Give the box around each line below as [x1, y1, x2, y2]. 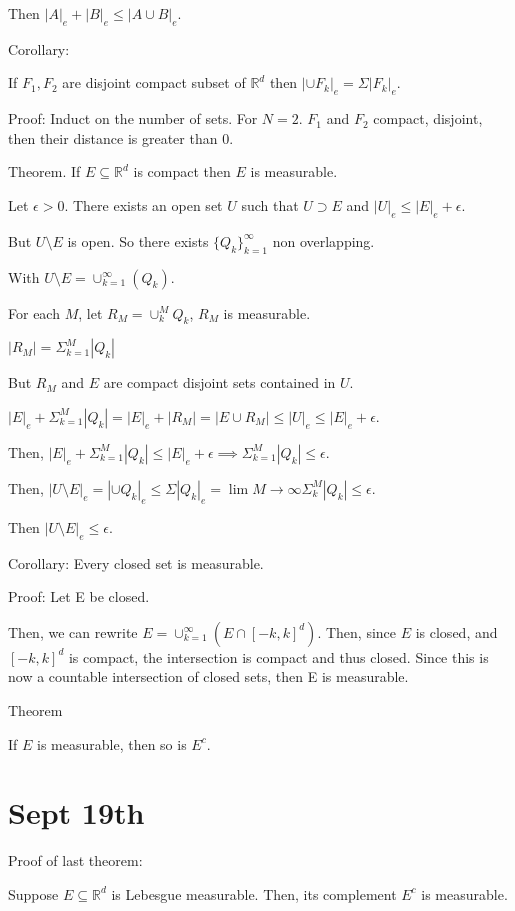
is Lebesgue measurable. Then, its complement [111, 883, 397, 904]
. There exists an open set [64, 194, 223, 215]
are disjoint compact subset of [62, 72, 246, 93]
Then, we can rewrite [8, 621, 138, 642]
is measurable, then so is [37, 733, 187, 754]
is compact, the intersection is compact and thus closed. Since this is [68, 646, 489, 667]
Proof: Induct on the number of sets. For [8, 108, 258, 129]
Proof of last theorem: [8, 850, 143, 871]
